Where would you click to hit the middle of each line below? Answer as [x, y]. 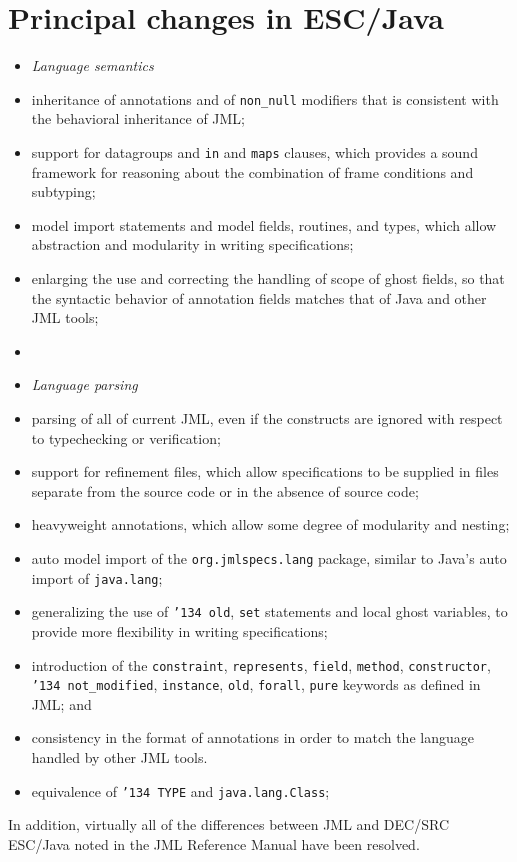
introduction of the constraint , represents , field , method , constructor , [261, 664]
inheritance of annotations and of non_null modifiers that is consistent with [265, 98]
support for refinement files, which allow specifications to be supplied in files [265, 471]
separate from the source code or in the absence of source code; [225, 490]
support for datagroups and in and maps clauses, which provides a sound [254, 151]
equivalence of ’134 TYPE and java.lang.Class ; [180, 790]
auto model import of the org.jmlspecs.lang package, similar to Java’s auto [269, 557]
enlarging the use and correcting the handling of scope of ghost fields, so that [268, 278]
